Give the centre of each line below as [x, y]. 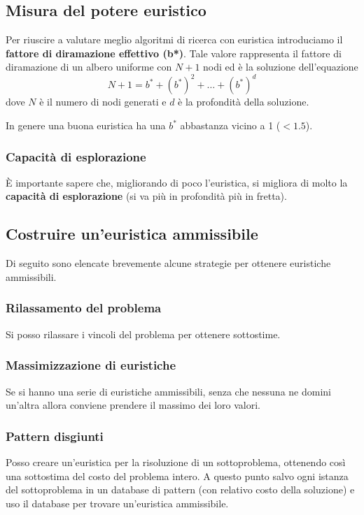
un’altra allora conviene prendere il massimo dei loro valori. [133, 405]
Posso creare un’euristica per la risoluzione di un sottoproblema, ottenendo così [176, 462]
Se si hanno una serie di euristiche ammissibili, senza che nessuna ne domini [168, 391]
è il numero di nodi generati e [103, 102]
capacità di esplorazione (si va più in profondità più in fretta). [146, 196]
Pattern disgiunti [55, 436]
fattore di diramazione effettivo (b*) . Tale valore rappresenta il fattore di [174, 53]
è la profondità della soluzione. [244, 102]
